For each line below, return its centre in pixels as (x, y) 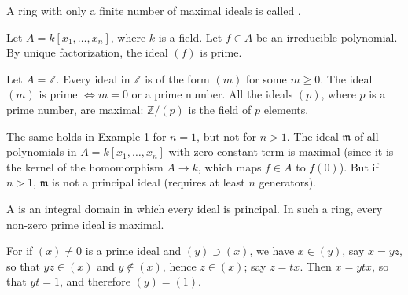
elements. (286, 109)
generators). (287, 182)
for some (266, 78)
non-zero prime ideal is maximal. (85, 224)
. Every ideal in (93, 78)
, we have (272, 251)
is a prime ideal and (133, 251)
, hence (179, 265)
